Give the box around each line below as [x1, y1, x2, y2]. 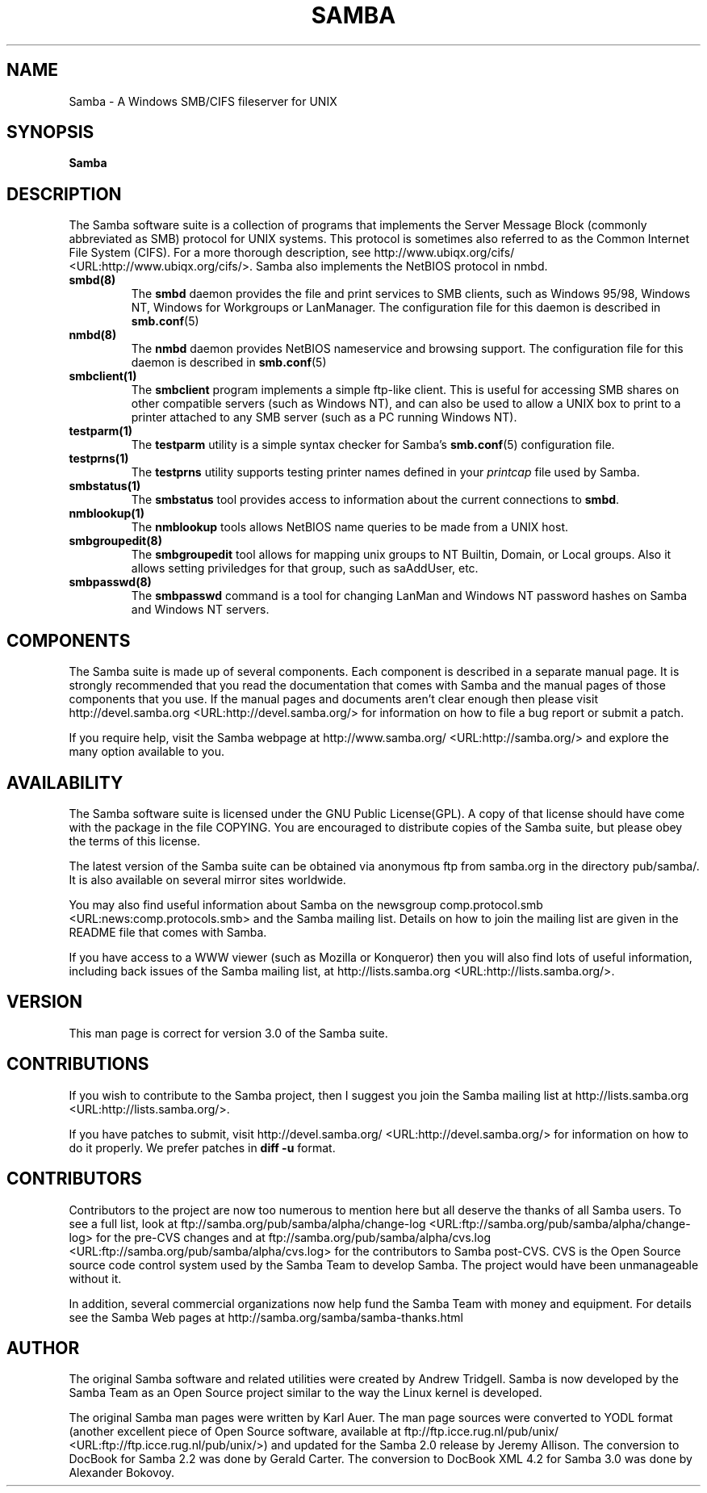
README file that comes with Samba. [69, 925, 267, 939]
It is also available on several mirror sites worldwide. [69, 872, 346, 887]
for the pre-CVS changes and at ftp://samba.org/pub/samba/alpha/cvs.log [95, 1230, 491, 1244]
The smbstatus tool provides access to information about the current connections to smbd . [131, 493, 620, 507]
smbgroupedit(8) [69, 534, 162, 548]
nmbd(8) [69, 328, 117, 342]
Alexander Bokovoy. [69, 1466, 175, 1480]
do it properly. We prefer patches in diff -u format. [69, 1140, 336, 1155]
